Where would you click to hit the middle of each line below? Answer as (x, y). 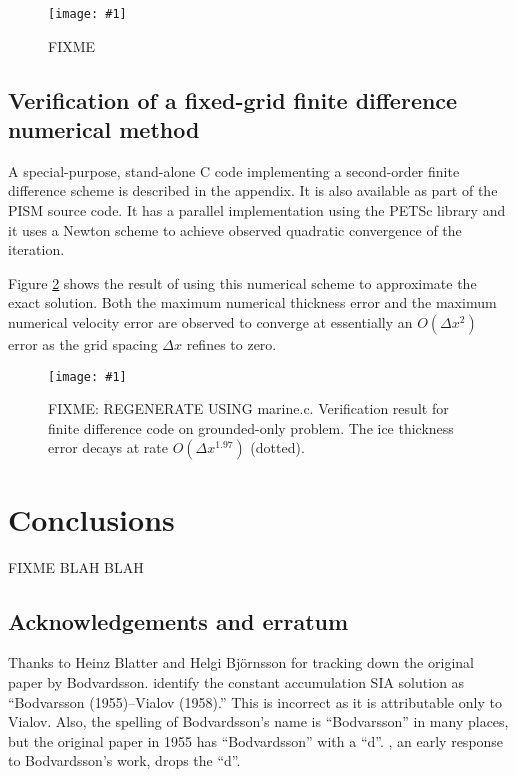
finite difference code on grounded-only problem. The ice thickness (251, 427)
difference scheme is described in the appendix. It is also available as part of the (253, 190)
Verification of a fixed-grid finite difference (233, 99)
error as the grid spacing (83, 344)
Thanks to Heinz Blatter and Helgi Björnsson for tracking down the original (241, 662)
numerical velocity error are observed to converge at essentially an (210, 322)
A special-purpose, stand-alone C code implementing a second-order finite (234, 170)
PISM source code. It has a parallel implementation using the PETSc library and (257, 210)
